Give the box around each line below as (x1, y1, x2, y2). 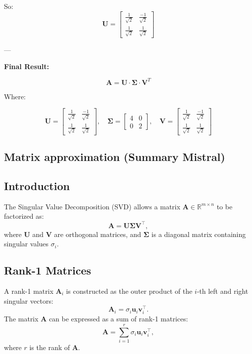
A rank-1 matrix (4, 285, 54, 296)
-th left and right (197, 285, 249, 296)
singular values (4, 238, 49, 249)
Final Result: (4, 61, 49, 71)
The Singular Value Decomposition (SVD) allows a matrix (4, 201, 180, 211)
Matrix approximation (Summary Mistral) (4, 149, 225, 164)
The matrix (4, 314, 39, 324)
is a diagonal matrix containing (151, 229, 246, 239)
